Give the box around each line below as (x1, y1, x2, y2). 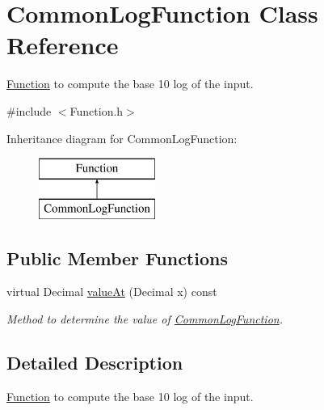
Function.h (69, 102, 124, 119)
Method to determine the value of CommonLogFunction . (6, 311, 283, 328)
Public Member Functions (6, 245, 228, 270)
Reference (6, 28, 119, 61)
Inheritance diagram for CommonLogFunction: (6, 129, 238, 146)
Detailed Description (6, 350, 183, 375)
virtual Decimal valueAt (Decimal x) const (6, 283, 217, 300)
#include (6, 102, 52, 119)
